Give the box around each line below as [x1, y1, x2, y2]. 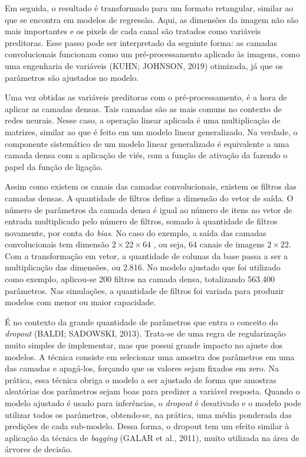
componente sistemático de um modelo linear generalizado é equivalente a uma [5, 137, 289, 149]
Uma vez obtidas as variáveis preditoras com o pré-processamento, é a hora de [5, 91, 287, 103]
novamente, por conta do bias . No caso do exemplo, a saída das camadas [5, 226, 266, 239]
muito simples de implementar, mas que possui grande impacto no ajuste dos [5, 339, 283, 351]
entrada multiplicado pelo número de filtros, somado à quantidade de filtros [5, 215, 278, 227]
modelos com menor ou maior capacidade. [5, 296, 156, 308]
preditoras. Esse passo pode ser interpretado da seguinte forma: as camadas [5, 36, 277, 48]
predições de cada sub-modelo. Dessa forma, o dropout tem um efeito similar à [5, 420, 289, 432]
